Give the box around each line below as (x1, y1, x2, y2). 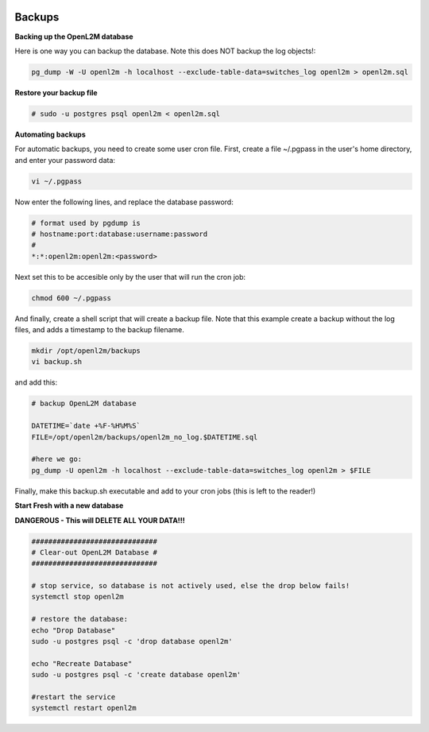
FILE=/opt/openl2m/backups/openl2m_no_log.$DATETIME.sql (31, 432, 258, 441)
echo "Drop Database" (31, 625, 116, 635)
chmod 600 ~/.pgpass (31, 293, 111, 302)
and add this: (14, 378, 58, 387)
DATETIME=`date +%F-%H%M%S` (31, 421, 141, 431)
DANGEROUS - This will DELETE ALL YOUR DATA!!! (14, 515, 186, 525)
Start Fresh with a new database (14, 501, 124, 510)
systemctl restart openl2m (31, 703, 137, 713)
